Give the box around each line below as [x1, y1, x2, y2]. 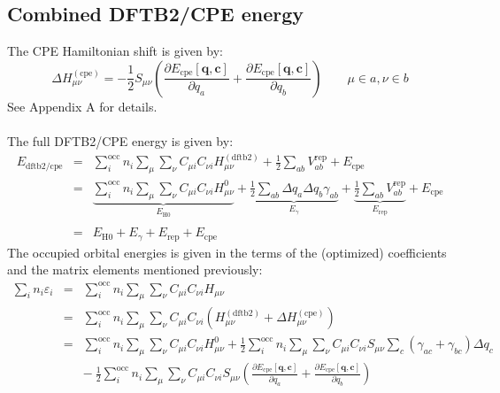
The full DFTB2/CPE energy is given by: [7, 131, 234, 150]
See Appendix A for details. [7, 96, 158, 115]
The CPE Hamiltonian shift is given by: [7, 42, 224, 60]
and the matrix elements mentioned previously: [7, 260, 263, 279]
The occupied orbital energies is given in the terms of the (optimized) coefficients [7, 243, 447, 261]
